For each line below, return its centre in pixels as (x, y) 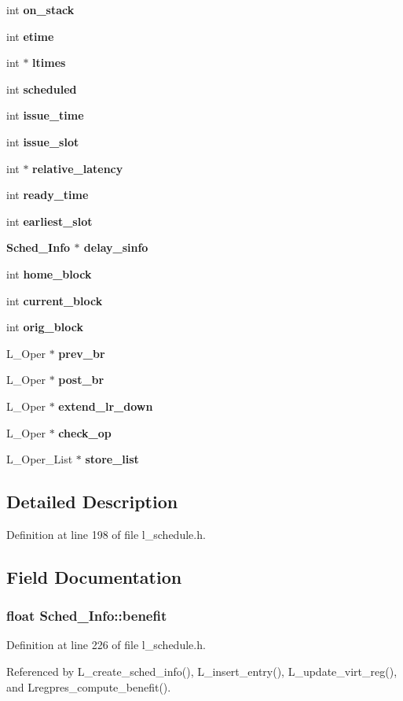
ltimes (49, 63)
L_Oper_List (40, 459)
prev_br (82, 353)
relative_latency (78, 168)
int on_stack (40, 9)
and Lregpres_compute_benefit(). (89, 686)
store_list (112, 459)
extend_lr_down (106, 406)
